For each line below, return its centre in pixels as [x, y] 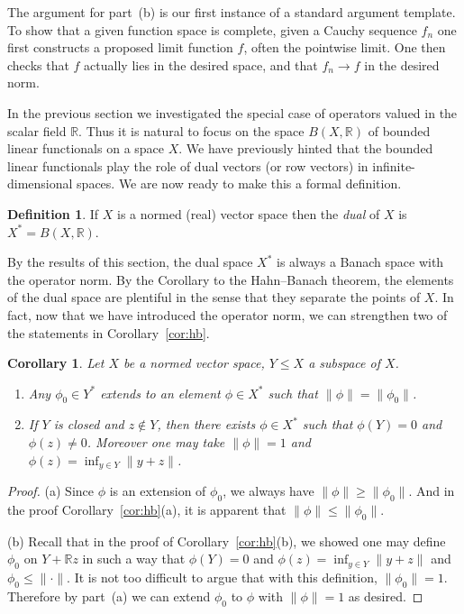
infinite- [394, 165]
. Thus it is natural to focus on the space [191, 130]
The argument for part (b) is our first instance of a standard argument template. [232, 12]
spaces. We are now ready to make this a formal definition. [239, 183]
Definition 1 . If [53, 213]
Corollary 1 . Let [56, 363]
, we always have [268, 491]
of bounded [399, 130]
